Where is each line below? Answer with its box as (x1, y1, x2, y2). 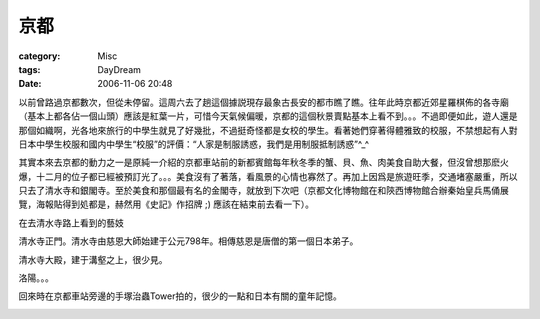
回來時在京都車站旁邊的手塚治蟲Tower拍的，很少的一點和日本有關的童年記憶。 (18, 290, 342, 302)
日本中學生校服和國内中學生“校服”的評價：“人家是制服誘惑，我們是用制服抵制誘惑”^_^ (18, 138, 370, 150)
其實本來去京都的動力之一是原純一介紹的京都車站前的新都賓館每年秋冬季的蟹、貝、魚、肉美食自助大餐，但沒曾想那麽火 (18, 156, 509, 169)
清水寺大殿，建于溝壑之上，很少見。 (18, 253, 168, 265)
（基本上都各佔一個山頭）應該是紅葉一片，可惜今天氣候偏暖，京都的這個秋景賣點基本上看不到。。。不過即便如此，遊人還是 (18, 110, 518, 122)
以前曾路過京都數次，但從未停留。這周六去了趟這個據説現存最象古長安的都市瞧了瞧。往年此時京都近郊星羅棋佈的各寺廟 (18, 96, 509, 108)
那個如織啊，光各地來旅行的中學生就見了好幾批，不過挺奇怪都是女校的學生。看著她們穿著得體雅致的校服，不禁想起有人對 (18, 124, 518, 136)
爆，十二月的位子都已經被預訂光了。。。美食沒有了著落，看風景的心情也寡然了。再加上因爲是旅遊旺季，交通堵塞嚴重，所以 (18, 170, 518, 182)
